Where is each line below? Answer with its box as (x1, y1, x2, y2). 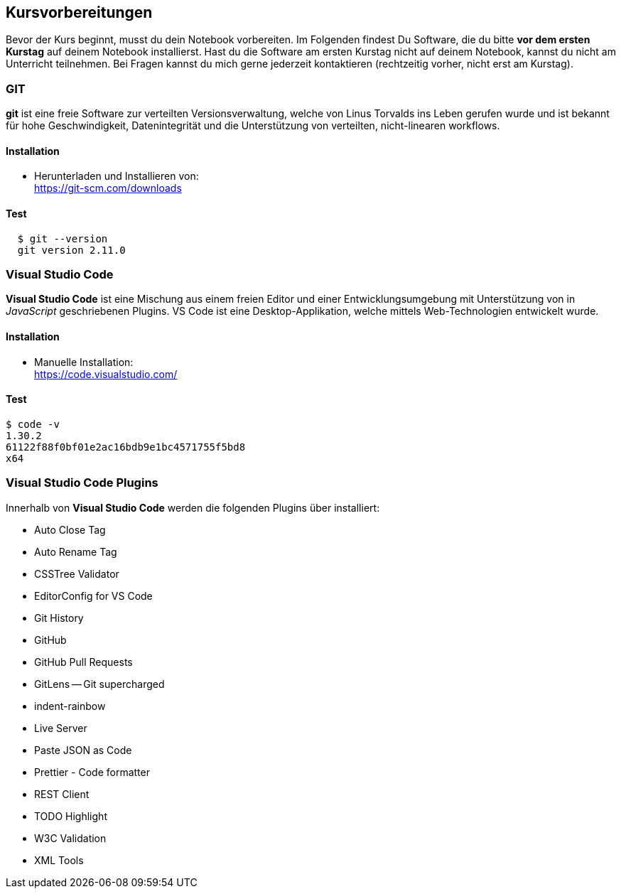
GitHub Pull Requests (34, 655, 133, 668)
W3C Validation (34, 831, 107, 844)
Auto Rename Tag (34, 545, 117, 558)
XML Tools (34, 853, 84, 866)
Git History (34, 611, 84, 624)
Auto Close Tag (34, 523, 106, 536)
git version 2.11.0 (17, 244, 126, 256)
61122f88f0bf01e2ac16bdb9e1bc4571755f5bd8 (6, 441, 246, 453)
